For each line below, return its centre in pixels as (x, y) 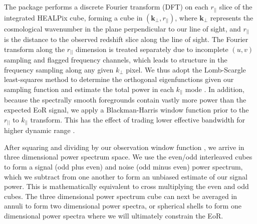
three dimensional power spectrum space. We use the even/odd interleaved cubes (128, 157)
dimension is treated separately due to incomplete (152, 49)
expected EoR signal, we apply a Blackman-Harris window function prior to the (126, 110)
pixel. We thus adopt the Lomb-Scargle (186, 69)
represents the (232, 17)
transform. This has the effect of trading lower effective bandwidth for (138, 119)
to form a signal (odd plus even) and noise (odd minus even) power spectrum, (123, 166)
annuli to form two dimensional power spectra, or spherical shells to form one (123, 206)
